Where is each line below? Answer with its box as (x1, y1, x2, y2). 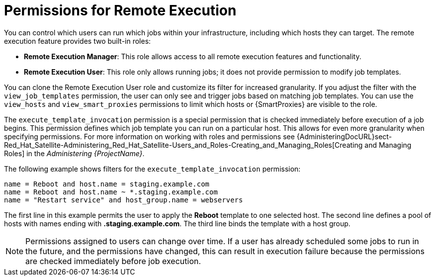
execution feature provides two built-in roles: (4, 36, 151, 45)
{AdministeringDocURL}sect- (296, 132, 392, 141)
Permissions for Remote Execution (4, 2, 237, 19)
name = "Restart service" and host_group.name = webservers (4, 195, 243, 204)
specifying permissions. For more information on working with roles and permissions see (4, 132, 295, 141)
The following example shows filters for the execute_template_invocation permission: (4, 164, 301, 173)
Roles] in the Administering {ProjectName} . (4, 149, 145, 158)
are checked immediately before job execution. (25, 256, 201, 266)
